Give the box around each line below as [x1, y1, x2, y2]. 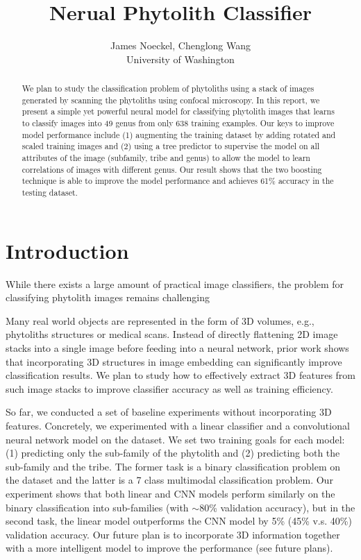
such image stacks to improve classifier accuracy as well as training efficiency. [6, 381, 333, 396]
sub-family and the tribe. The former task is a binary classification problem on [6, 459, 341, 473]
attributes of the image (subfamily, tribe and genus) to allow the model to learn [22, 152, 310, 164]
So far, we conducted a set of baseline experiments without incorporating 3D [6, 405, 332, 419]
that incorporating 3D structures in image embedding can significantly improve [6, 354, 342, 368]
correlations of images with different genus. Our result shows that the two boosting [22, 163, 322, 175]
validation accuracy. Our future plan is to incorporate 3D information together [6, 527, 340, 541]
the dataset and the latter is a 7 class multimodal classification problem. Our [6, 473, 333, 487]
